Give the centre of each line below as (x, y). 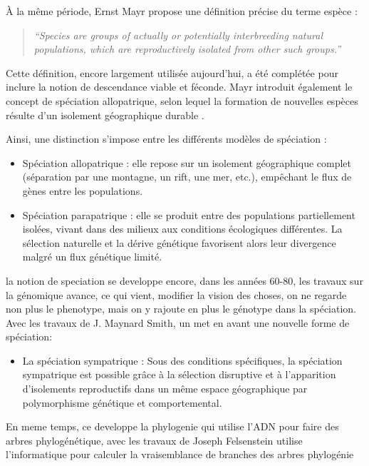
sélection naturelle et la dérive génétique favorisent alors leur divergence (179, 242)
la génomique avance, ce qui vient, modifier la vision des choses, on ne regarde (176, 294)
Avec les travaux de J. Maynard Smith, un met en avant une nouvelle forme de (178, 322)
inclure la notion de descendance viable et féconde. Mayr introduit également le (179, 87)
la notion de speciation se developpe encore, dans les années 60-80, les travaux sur (184, 280)
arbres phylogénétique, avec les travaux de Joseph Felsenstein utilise (154, 440)
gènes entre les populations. (83, 190)
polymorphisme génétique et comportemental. (122, 402)
